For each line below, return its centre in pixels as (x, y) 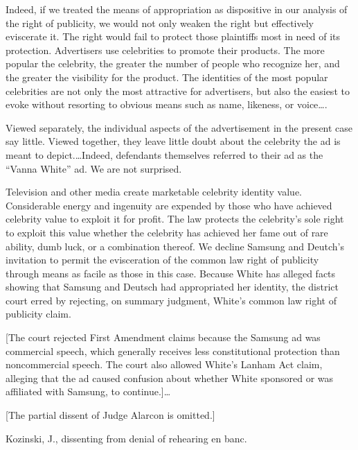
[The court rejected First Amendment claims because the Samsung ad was (163, 337)
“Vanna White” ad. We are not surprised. (94, 168)
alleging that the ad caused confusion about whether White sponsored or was (170, 378)
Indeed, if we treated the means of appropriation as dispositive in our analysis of (177, 9)
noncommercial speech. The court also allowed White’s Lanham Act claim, (164, 364)
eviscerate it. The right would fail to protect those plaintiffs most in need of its (173, 36)
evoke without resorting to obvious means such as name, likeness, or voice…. (167, 104)
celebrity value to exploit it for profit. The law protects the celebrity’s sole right (175, 219)
